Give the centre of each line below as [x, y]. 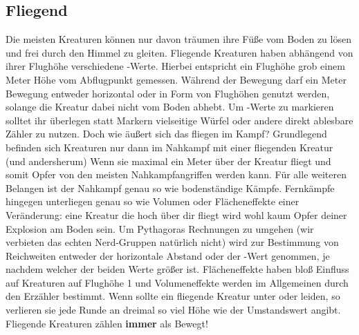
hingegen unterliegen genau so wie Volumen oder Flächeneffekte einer [153, 201]
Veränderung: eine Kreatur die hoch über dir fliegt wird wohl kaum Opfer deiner [176, 214]
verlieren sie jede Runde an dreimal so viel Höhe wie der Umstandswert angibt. [173, 310]
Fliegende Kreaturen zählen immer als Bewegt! [107, 323]
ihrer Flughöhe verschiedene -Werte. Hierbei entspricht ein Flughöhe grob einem [175, 66]
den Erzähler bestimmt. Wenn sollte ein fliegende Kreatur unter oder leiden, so [173, 296]
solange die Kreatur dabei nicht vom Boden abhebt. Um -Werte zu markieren [170, 107]
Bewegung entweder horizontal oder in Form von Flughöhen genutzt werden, [168, 93]
